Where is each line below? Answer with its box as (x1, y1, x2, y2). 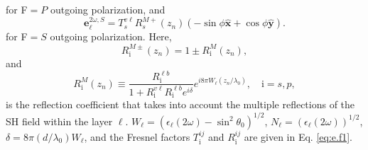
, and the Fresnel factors (84, 129, 190, 144)
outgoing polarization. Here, (50, 29, 172, 44)
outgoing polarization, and (50, 2, 166, 16)
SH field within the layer (6, 113, 113, 128)
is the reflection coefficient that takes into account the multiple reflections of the (6, 97, 355, 112)
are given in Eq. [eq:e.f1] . (244, 129, 352, 144)
